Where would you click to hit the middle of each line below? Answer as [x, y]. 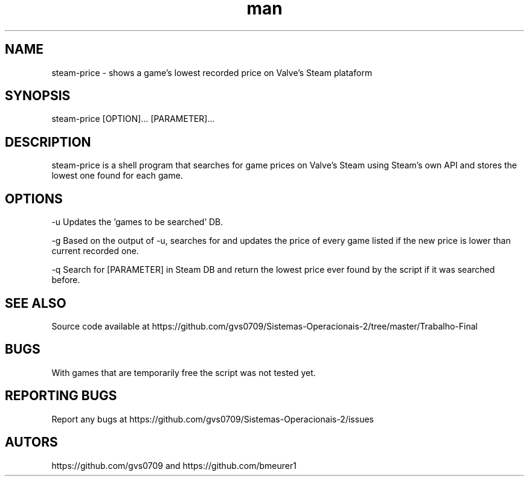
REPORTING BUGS [61, 396]
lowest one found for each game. [117, 176]
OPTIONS [34, 199]
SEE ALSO [36, 303]
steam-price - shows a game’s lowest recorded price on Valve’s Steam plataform [212, 72]
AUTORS [31, 442]
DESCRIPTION [48, 142]
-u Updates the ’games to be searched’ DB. [137, 222]
